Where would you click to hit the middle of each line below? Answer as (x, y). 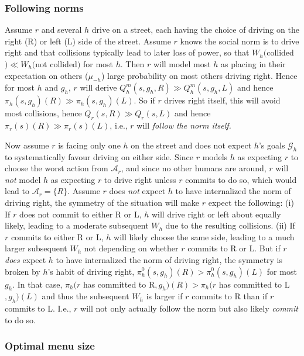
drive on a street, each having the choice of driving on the (195, 30)
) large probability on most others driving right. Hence (199, 75)
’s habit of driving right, (91, 271)
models (215, 156)
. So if (144, 100)
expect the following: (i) (251, 202)
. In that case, (37, 284)
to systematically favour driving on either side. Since (99, 156)
